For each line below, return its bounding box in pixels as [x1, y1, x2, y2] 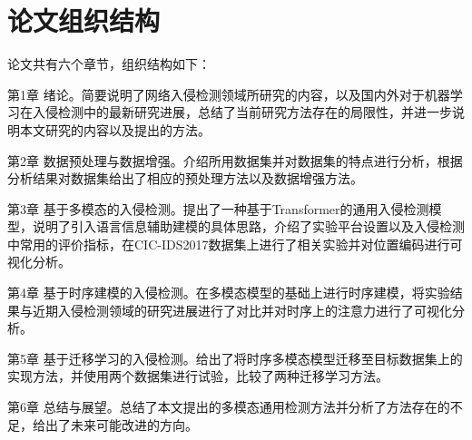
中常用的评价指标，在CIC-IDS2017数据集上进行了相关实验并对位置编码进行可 [7, 234, 463, 253]
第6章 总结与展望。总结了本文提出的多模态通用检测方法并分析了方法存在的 [7, 397, 450, 416]
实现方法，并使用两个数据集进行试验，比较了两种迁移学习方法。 [7, 367, 388, 386]
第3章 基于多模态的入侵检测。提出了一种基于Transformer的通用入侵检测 [7, 199, 429, 218]
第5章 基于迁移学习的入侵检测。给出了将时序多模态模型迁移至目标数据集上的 [7, 348, 463, 367]
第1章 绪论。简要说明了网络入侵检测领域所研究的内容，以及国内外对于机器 [7, 84, 450, 103]
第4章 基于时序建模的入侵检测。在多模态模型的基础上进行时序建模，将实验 [7, 283, 450, 302]
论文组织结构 [7, 2, 161, 39]
